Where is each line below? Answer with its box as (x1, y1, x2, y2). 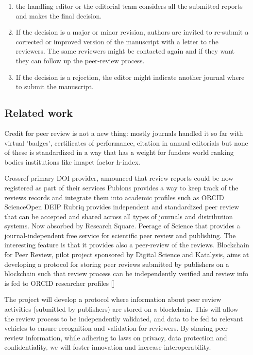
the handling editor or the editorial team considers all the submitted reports (16, 1, 243, 11)
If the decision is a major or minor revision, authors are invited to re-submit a (16, 27, 249, 37)
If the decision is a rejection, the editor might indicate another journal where (16, 72, 245, 82)
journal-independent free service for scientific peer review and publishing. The (4, 230, 236, 240)
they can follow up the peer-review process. (16, 55, 145, 65)
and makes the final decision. (16, 10, 102, 20)
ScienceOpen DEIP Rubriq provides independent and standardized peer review (4, 202, 239, 212)
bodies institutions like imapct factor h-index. (4, 156, 140, 167)
